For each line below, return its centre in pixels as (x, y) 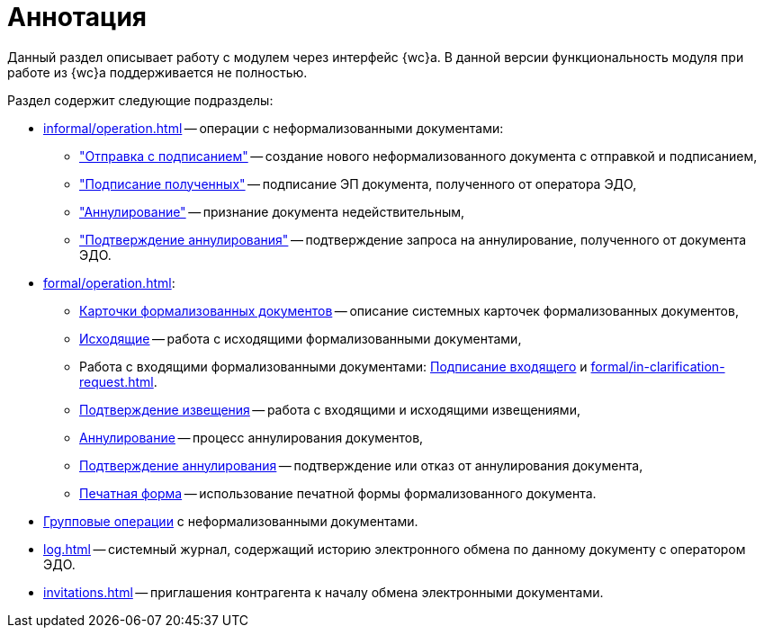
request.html (117, 381)
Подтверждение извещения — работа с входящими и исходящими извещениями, (330, 409)
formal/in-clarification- (658, 366)
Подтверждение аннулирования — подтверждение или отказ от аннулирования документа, (361, 465)
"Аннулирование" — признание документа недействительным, (272, 211)
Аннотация (77, 17)
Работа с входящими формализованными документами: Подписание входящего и (333, 366)
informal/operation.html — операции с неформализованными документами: (274, 128)
